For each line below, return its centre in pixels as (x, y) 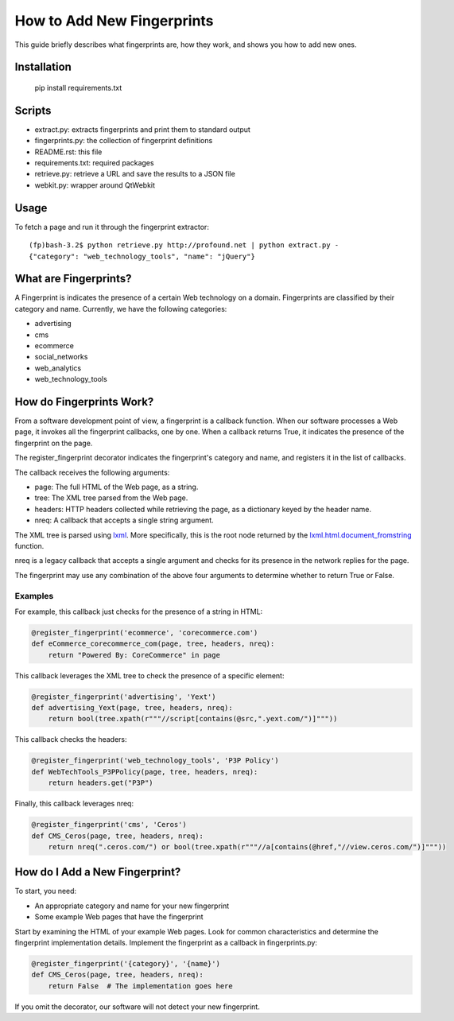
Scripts (33, 110)
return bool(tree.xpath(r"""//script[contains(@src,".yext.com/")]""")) (193, 719)
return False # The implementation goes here (141, 986)
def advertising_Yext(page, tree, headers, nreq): (132, 708)
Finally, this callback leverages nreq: (74, 804)
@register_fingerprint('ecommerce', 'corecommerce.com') (145, 633)
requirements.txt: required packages (94, 163)
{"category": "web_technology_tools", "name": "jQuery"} (142, 256)
